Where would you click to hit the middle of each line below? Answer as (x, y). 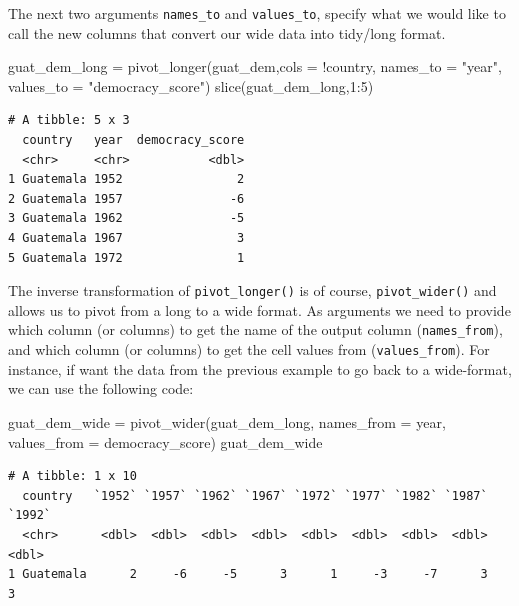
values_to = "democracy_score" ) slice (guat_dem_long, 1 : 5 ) (191, 85)
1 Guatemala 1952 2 (126, 179)
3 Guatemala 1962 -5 (126, 218)
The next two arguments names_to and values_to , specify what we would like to (257, 13)
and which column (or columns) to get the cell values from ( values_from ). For (249, 349)
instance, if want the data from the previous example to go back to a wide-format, (260, 368)
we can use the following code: (101, 388)
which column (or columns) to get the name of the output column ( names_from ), (255, 329)
